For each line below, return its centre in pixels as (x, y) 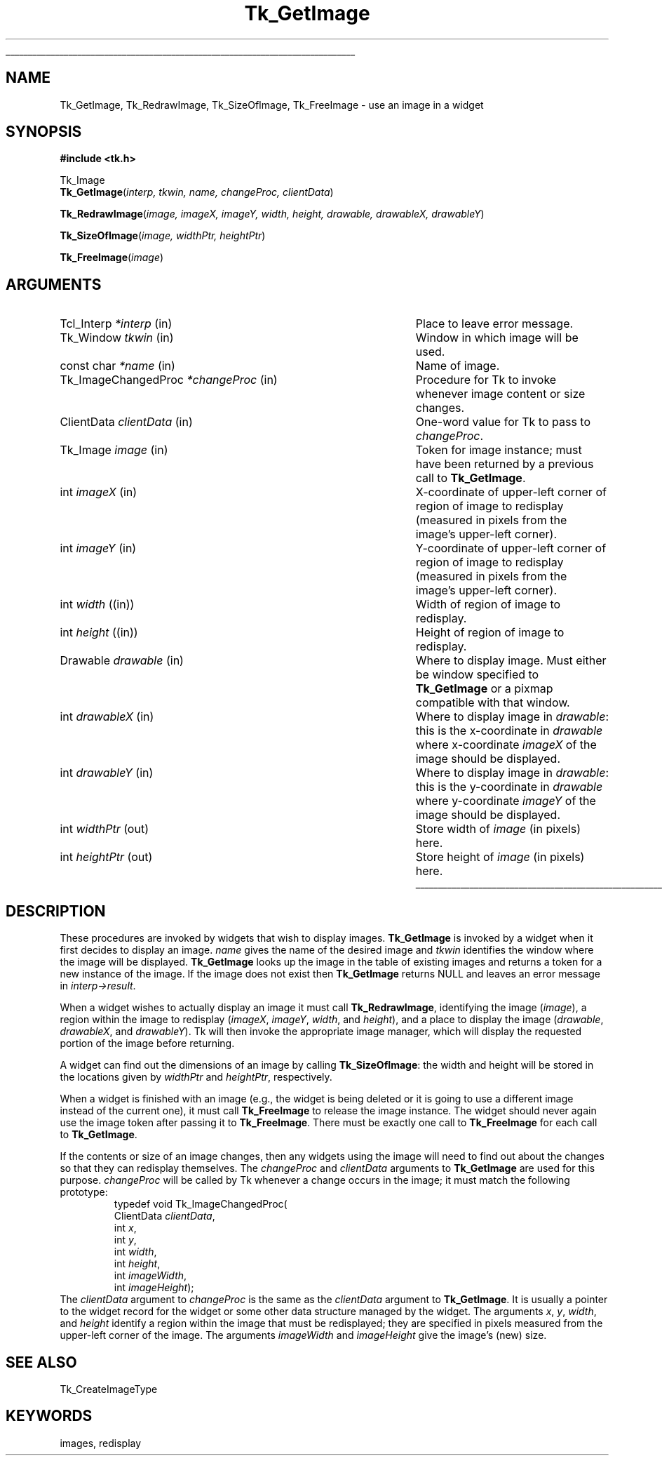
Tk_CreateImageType (109, 1389)
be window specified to (477, 675)
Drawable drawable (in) (122, 661)
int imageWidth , (150, 1276)
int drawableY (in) (107, 773)
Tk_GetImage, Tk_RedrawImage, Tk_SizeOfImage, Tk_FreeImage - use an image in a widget (272, 105)
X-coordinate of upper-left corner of (511, 492)
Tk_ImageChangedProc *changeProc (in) (169, 380)
